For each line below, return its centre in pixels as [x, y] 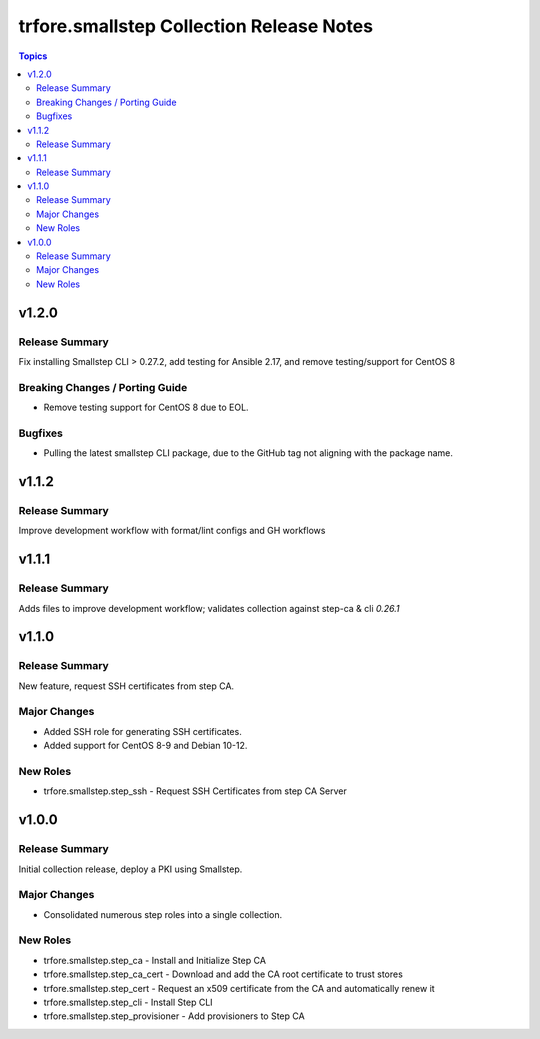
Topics [33, 56]
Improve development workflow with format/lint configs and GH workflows [172, 531]
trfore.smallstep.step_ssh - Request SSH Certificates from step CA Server [195, 791]
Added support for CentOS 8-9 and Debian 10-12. [145, 746]
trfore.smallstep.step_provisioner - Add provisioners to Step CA [174, 1016]
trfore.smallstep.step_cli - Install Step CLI [128, 1002]
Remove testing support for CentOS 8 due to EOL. [146, 407]
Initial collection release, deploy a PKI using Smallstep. [130, 869]
